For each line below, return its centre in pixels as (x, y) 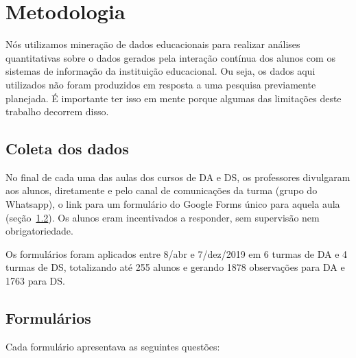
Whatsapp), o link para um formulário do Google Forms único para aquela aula (173, 204)
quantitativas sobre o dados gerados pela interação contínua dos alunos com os (170, 57)
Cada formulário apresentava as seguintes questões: (113, 346)
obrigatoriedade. (39, 231)
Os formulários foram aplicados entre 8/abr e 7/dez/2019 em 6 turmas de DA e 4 (177, 253)
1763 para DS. (35, 281)
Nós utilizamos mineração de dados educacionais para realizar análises (153, 44)
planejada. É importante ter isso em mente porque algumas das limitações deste (174, 98)
